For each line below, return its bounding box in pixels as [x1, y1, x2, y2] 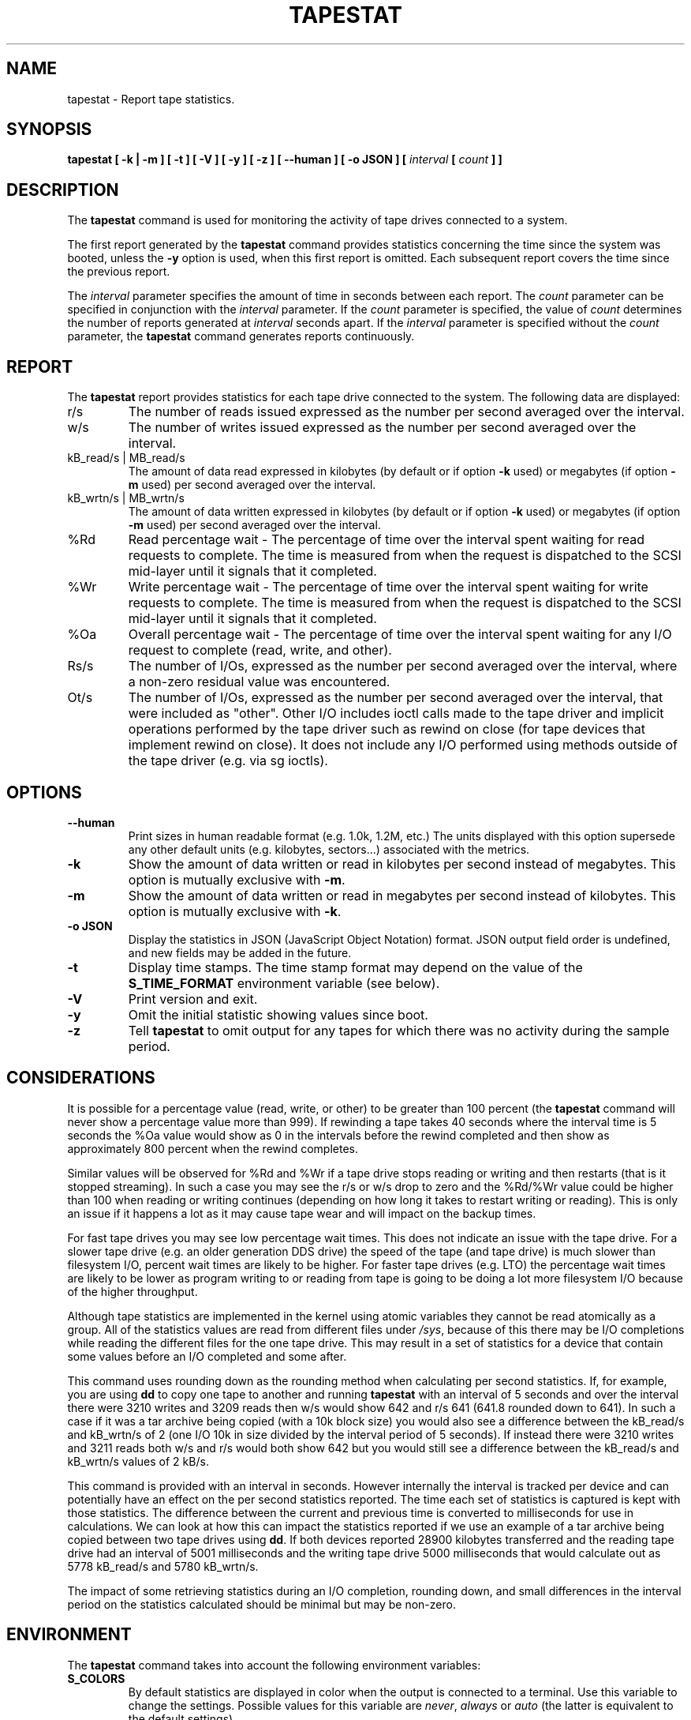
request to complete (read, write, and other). [128, 642, 392, 659]
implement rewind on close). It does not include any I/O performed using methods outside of [128, 737, 678, 753]
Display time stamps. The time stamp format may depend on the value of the [128, 959, 583, 975]
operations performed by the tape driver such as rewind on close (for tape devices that [128, 721, 645, 738]
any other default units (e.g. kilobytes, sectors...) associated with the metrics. [128, 842, 530, 856]
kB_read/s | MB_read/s [67, 451, 185, 465]
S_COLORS [67, 1671, 125, 1685]
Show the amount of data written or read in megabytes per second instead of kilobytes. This [128, 887, 676, 903]
